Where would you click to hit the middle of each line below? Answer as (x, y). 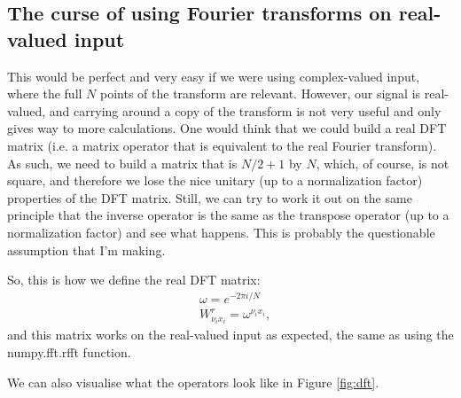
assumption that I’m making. (86, 250)
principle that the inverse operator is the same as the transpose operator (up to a (228, 215)
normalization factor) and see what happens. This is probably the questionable (221, 232)
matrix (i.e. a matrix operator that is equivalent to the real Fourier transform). (222, 145)
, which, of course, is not (383, 163)
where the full (45, 94)
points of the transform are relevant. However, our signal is (261, 94)
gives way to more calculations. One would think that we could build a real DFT (227, 128)
